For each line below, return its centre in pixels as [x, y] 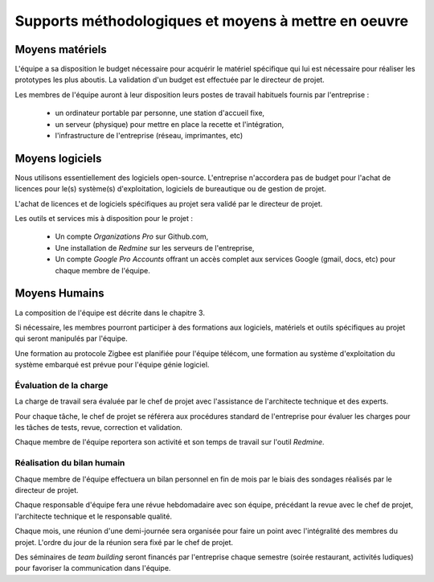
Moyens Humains [59, 293]
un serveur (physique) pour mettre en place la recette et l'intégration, [170, 124]
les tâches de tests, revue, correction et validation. [98, 428]
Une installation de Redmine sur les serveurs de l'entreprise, [155, 248]
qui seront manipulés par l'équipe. [71, 338]
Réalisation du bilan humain [70, 463]
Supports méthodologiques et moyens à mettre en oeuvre [212, 21]
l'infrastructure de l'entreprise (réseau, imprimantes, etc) [149, 136]
